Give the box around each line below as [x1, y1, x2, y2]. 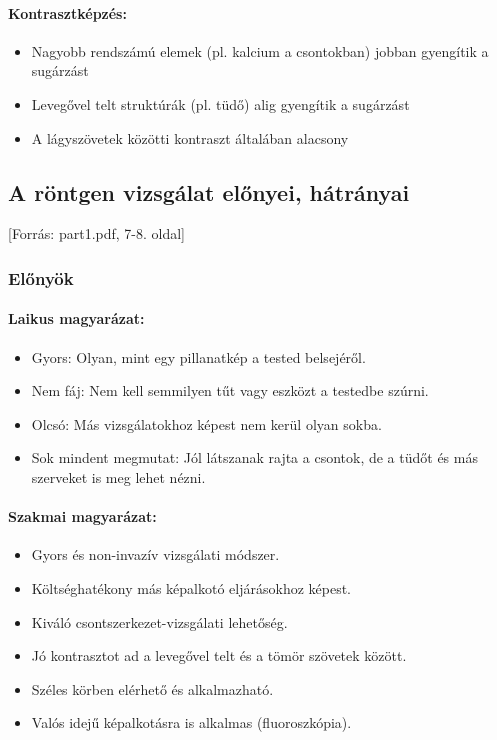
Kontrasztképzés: [8, 2, 127, 23]
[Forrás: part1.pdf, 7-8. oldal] [8, 223, 186, 244]
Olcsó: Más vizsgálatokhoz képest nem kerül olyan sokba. [31, 413, 382, 434]
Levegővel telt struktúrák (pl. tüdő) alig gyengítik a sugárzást [31, 93, 410, 114]
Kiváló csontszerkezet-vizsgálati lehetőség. [31, 611, 288, 632]
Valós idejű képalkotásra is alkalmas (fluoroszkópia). [31, 712, 352, 733]
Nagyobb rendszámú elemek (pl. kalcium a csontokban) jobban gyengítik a [31, 40, 489, 61]
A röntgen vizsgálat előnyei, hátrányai [8, 176, 410, 207]
